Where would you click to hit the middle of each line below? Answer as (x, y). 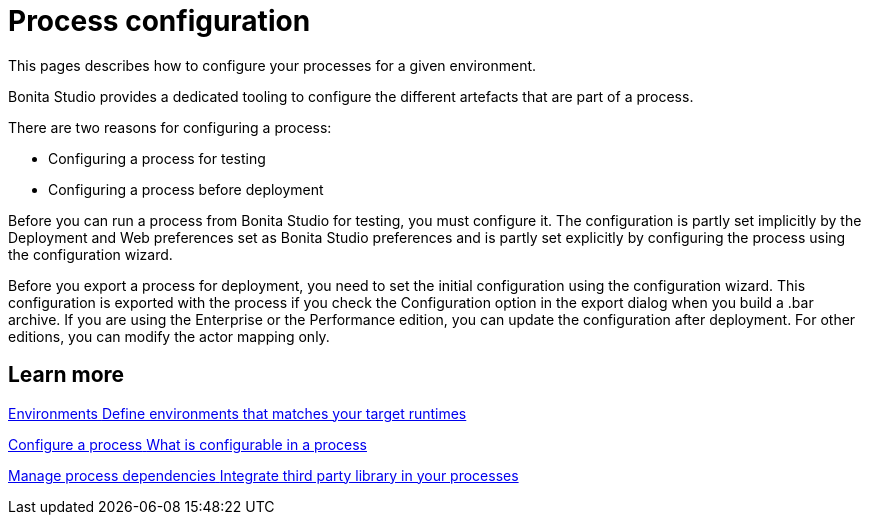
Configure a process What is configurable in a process (187, 444)
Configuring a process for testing (157, 158)
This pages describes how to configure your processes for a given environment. (272, 65)
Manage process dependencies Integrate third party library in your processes (263, 475)
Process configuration (159, 21)
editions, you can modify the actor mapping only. (169, 336)
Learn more (66, 375)
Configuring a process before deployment (186, 189)
